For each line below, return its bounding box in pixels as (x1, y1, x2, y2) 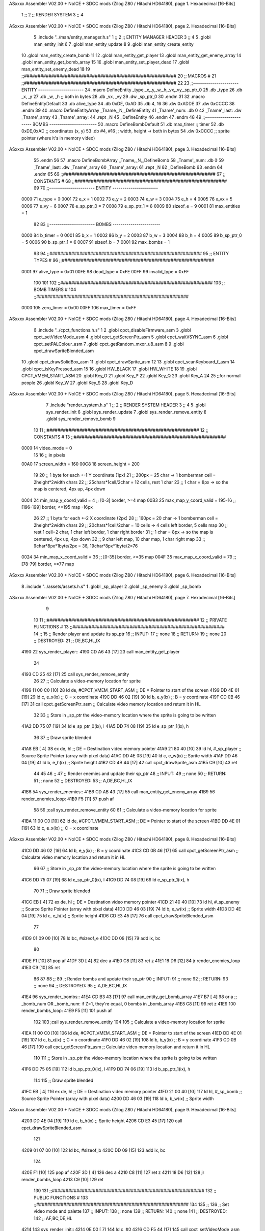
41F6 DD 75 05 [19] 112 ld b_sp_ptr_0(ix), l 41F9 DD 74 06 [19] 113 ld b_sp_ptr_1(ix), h (21, 1066, 190, 1072)
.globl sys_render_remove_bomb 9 (46, 416, 116, 422)
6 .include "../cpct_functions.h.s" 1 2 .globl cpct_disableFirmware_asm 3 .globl (33, 327, 191, 333)
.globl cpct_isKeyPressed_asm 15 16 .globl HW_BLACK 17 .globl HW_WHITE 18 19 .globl (21, 366, 197, 372)
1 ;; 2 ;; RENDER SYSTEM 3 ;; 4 (21, 12, 83, 18)
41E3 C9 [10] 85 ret (21, 965, 60, 971)
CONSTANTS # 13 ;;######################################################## (33, 434, 226, 440)
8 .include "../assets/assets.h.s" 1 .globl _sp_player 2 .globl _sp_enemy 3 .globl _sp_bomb (21, 583, 201, 589)
